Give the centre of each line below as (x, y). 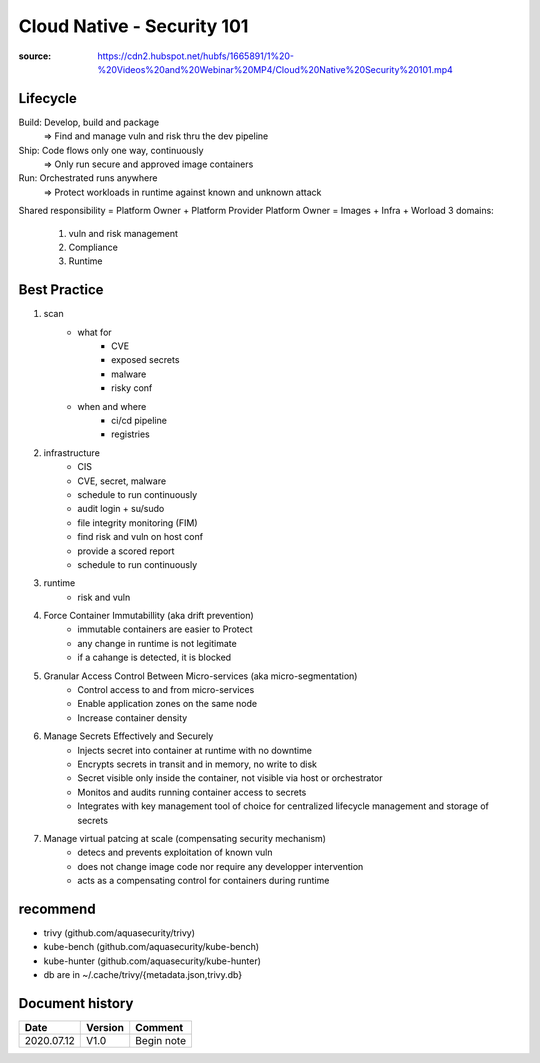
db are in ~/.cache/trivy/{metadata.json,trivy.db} (143, 975)
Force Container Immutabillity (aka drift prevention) (148, 616)
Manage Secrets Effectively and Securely (128, 736)
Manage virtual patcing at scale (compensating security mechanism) (185, 838)
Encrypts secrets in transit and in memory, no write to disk (197, 764)
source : (35, 56)
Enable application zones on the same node (167, 704)
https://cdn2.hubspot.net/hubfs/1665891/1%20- (196, 56)
